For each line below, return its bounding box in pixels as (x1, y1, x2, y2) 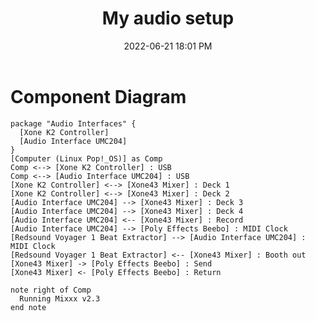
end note (10, 302, 47, 312)
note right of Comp (10, 285, 92, 295)
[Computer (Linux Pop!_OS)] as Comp (10, 153, 163, 164)
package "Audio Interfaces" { (10, 118, 137, 129)
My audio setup (101, 7, 235, 30)
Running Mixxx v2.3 (19, 293, 101, 304)
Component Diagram (10, 85, 187, 108)
